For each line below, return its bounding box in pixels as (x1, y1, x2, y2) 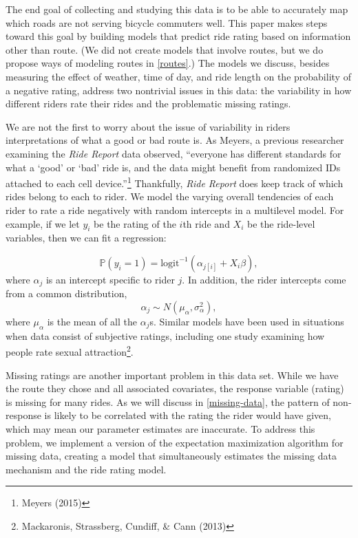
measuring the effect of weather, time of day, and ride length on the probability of (6, 69, 351, 83)
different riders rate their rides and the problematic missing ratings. (6, 96, 291, 111)
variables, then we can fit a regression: (6, 230, 167, 245)
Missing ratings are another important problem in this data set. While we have (6, 367, 339, 382)
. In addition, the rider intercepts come (182, 272, 346, 286)
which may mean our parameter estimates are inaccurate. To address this (6, 422, 315, 436)
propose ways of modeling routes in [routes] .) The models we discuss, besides (6, 56, 330, 70)
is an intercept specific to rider (45, 272, 175, 286)
